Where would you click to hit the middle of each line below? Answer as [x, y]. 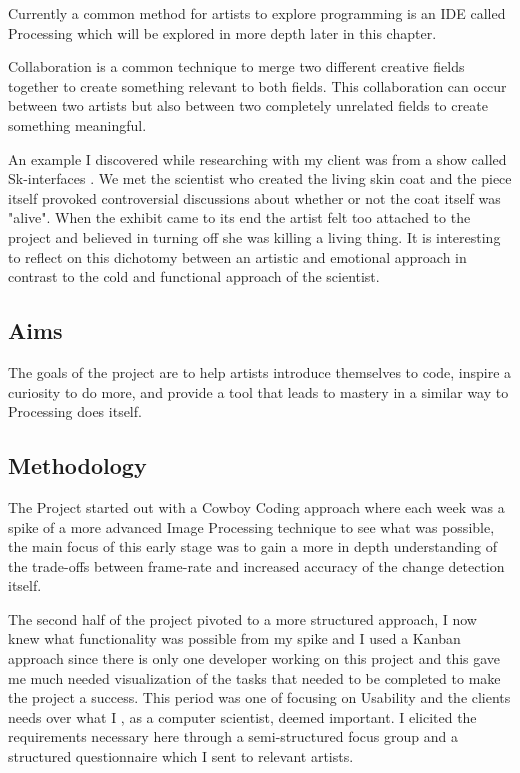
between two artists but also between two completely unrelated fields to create [248, 105]
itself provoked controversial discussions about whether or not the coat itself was [254, 197]
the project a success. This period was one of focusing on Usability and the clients [259, 697]
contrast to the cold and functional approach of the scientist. [194, 276]
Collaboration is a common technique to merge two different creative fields [236, 66]
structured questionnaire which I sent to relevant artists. [181, 756]
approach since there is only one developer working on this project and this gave [254, 658]
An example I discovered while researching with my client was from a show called [257, 158]
